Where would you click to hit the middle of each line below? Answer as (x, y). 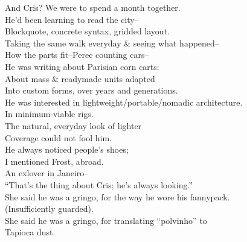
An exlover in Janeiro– (47, 173)
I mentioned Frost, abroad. (54, 161)
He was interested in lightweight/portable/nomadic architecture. (124, 102)
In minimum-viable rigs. (49, 114)
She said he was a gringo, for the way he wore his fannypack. (117, 196)
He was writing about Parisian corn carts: (82, 66)
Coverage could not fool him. (58, 137)
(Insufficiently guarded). (49, 209)
